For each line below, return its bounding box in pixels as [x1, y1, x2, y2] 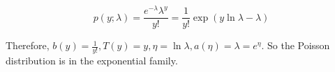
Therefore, [6, 38, 50, 53]
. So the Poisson [261, 38, 330, 53]
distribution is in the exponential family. [6, 53, 178, 67]
